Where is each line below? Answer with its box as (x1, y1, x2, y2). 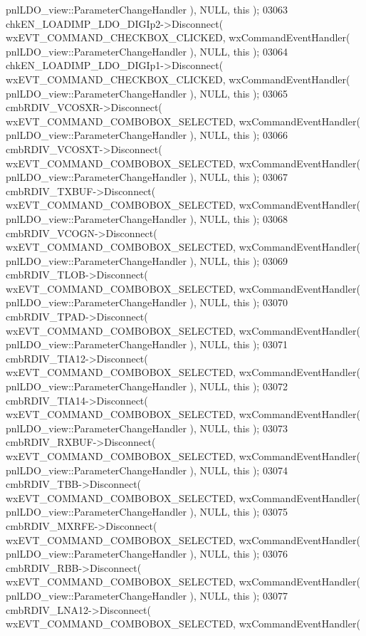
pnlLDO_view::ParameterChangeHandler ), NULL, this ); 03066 (6, 127, 288, 142)
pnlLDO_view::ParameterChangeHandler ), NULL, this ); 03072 (6, 379, 288, 394)
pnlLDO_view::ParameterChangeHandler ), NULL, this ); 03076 (6, 546, 288, 561)
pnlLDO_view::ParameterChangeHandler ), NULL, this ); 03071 (6, 337, 288, 352)
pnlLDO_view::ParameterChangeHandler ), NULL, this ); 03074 (6, 462, 288, 477)
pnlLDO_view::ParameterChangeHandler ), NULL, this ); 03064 (6, 43, 288, 58)
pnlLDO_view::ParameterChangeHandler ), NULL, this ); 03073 (6, 420, 288, 435)
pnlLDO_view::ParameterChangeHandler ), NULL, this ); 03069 (6, 253, 288, 268)
